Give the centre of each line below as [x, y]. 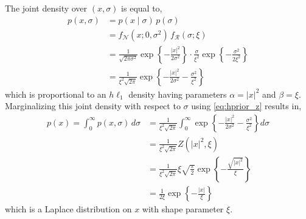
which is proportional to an [56, 94]
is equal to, [142, 8]
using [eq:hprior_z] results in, [246, 106]
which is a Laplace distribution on [68, 209]
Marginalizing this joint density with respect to [93, 106]
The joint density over [46, 8]
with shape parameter [183, 209]
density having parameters [178, 94]
